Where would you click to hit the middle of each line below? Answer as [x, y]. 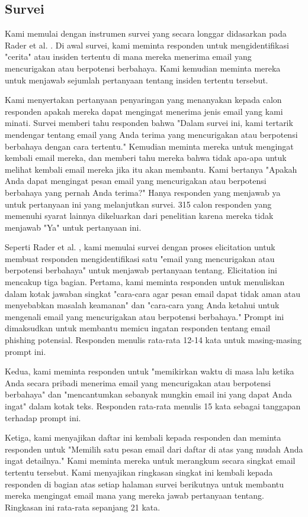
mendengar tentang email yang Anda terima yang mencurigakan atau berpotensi [151, 134]
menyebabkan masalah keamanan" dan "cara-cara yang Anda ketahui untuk [142, 305]
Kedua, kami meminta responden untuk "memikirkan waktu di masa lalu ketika [150, 371]
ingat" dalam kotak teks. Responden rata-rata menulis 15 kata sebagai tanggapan [153, 406]
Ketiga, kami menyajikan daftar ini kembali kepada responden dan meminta [143, 437]
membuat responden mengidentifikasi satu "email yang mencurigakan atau [140, 258]
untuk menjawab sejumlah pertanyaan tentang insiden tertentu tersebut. [137, 80]
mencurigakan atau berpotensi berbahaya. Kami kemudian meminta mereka [143, 68]
